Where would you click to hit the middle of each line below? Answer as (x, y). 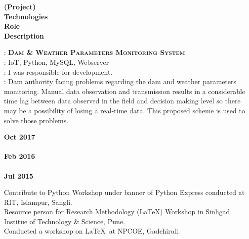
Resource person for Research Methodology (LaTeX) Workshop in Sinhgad (117, 212)
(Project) (20, 6)
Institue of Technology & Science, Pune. (64, 221)
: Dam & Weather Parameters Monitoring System (95, 52)
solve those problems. (36, 120)
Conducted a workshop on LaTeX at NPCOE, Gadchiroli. (92, 231)
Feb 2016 (20, 156)
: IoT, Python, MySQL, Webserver (57, 62)
